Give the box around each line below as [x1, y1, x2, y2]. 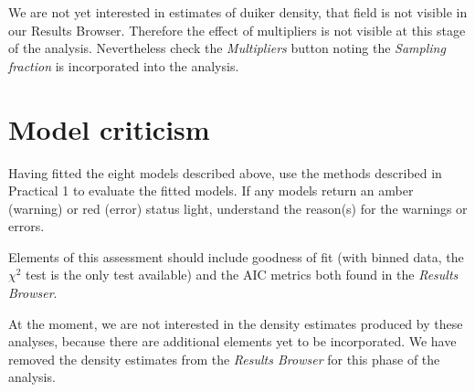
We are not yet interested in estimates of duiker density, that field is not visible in [8, 3, 468, 21]
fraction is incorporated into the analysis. [8, 56, 239, 75]
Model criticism [8, 110, 210, 147]
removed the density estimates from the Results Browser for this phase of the [8, 349, 440, 368]
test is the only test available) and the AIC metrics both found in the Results [26, 265, 459, 284]
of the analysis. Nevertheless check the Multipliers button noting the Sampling [8, 38, 446, 58]
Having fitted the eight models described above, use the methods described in [8, 163, 442, 182]
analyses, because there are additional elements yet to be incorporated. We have [8, 332, 457, 351]
